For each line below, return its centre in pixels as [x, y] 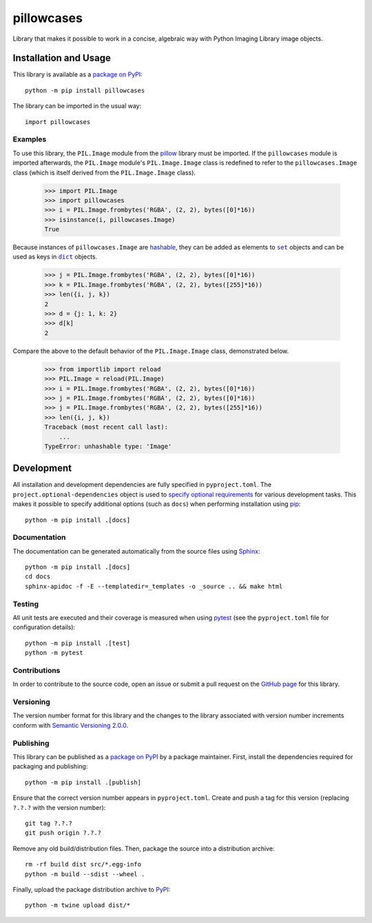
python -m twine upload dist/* [78, 905]
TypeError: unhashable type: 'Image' [108, 446]
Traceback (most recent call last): [106, 427]
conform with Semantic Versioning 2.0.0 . [71, 725]
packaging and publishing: [50, 767]
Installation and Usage [62, 58]
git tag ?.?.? [49, 823]
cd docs [38, 577]
